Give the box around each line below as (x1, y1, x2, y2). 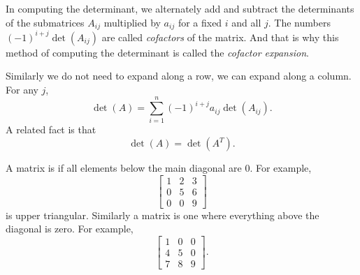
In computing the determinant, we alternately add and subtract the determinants (6, 1, 354, 15)
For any (6, 82, 38, 96)
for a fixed (178, 15, 222, 29)
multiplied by (103, 15, 161, 29)
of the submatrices (6, 15, 85, 29)
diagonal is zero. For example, (6, 221, 134, 236)
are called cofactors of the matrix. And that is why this (101, 29, 339, 44)
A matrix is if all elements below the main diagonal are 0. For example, (6, 161, 312, 175)
